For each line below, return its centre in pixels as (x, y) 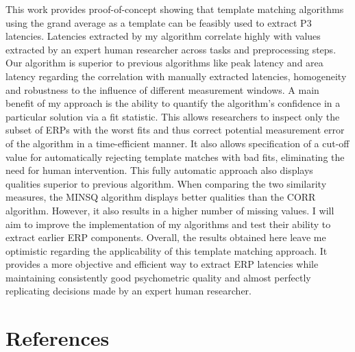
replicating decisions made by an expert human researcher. (128, 291)
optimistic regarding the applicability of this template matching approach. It (167, 250)
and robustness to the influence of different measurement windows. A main (162, 89)
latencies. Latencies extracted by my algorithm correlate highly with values (163, 36)
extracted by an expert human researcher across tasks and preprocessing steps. (171, 49)
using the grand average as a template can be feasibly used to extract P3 (159, 22)
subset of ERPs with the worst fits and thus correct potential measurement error (175, 130)
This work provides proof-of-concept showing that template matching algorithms (175, 9)
